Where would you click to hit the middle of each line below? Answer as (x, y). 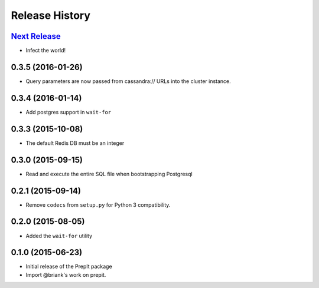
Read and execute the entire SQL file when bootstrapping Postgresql (109, 174)
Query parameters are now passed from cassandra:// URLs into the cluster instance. (128, 81)
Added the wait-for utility (59, 236)
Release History (51, 15)
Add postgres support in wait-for (69, 112)
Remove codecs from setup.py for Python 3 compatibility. (98, 205)
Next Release (36, 36)
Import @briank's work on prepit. (66, 274)
